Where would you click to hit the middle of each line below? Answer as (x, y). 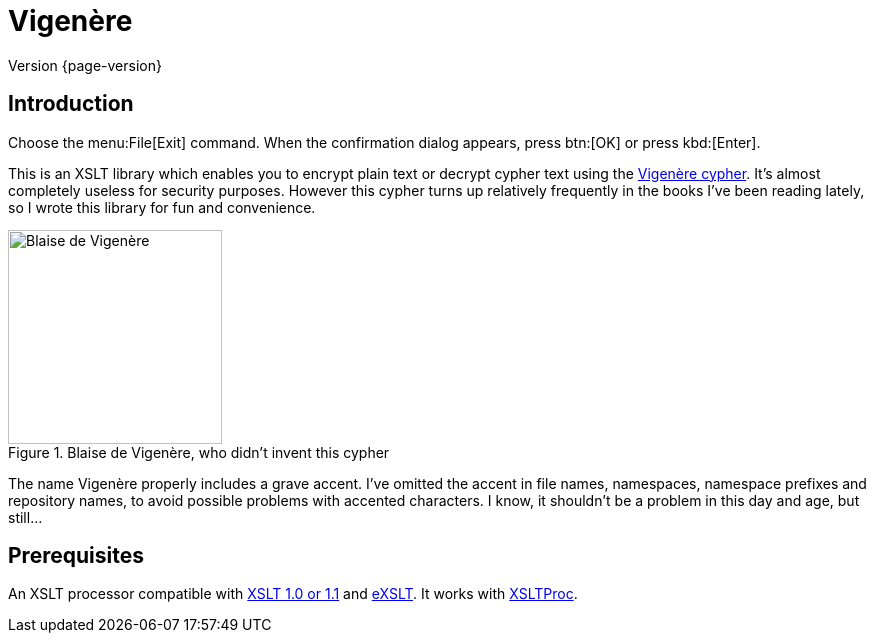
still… (25, 517)
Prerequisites (76, 556)
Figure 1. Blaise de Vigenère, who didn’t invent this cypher (199, 452)
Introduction (71, 104)
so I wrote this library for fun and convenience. (162, 207)
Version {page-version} (85, 65)
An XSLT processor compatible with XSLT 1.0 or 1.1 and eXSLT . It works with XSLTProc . (293, 594)
